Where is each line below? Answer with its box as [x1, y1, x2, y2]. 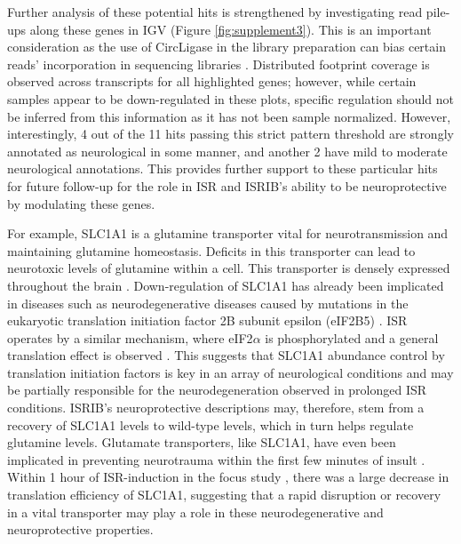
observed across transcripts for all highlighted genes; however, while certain [7, 72, 417, 91]
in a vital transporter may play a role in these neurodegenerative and [7, 502, 384, 521]
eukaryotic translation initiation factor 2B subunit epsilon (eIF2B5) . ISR [7, 311, 408, 330]
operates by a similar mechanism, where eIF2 [7, 328, 253, 347]
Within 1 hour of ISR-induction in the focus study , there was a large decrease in [7, 468, 449, 486]
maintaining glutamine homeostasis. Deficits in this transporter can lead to [7, 241, 416, 260]
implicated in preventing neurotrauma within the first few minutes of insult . [7, 450, 425, 468]
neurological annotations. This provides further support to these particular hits [7, 159, 438, 178]
